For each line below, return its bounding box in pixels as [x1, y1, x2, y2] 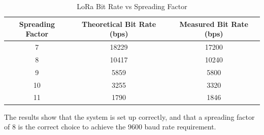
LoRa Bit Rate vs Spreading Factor [77, 1, 187, 11]
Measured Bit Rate [179, 18, 248, 29]
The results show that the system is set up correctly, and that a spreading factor [4, 111, 255, 122]
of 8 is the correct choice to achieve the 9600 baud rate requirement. [4, 121, 216, 132]
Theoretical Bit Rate [81, 18, 156, 29]
